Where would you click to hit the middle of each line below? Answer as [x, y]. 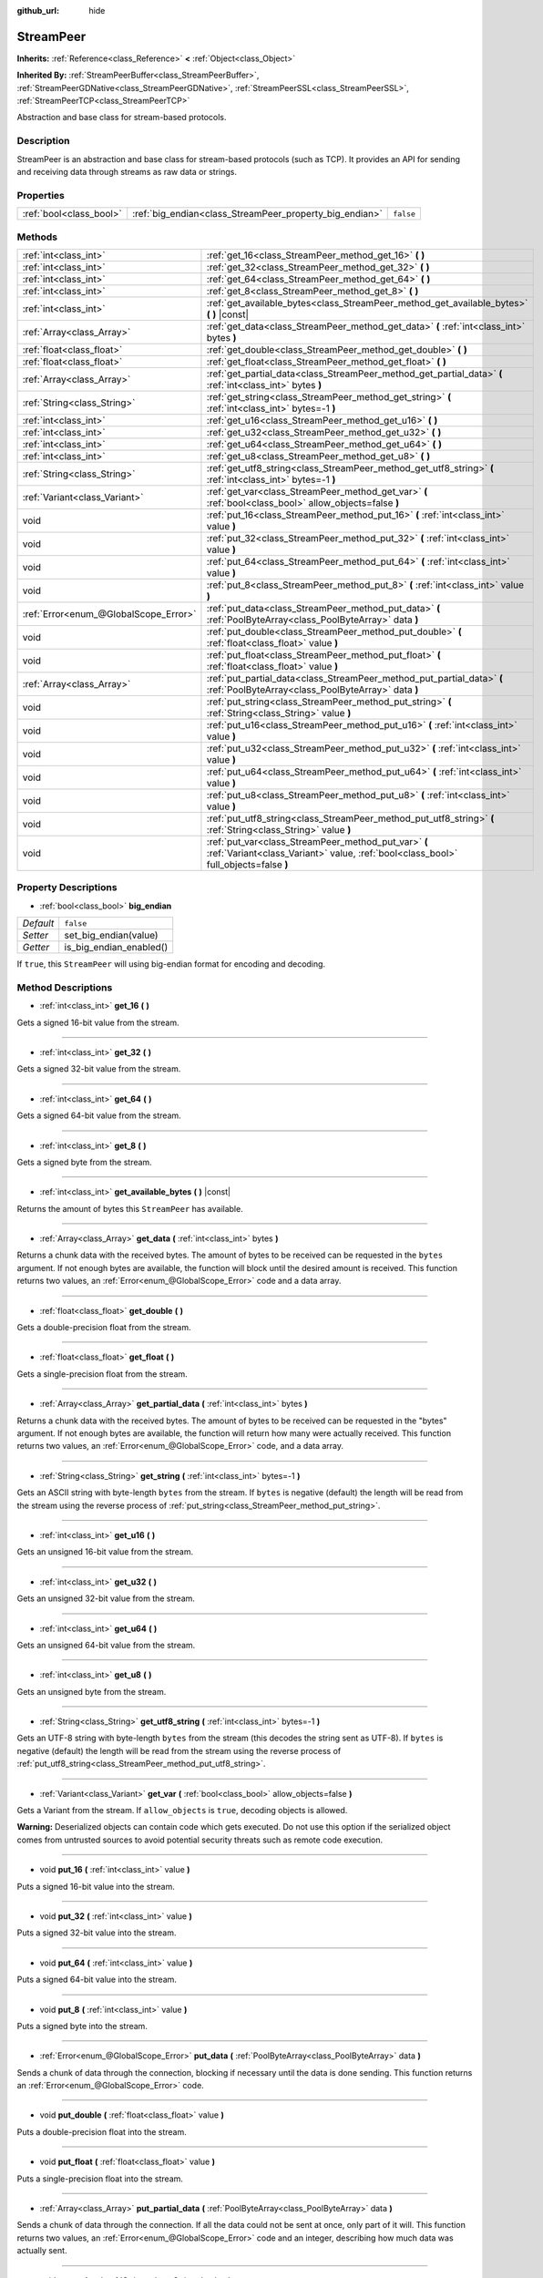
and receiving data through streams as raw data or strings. [127, 172]
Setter [36, 936]
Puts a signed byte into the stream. [82, 2026]
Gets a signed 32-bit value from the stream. [99, 1069]
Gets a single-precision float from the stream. [102, 1374]
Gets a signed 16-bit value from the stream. [98, 1022]
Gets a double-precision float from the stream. [104, 1328]
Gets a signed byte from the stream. [84, 1162]
